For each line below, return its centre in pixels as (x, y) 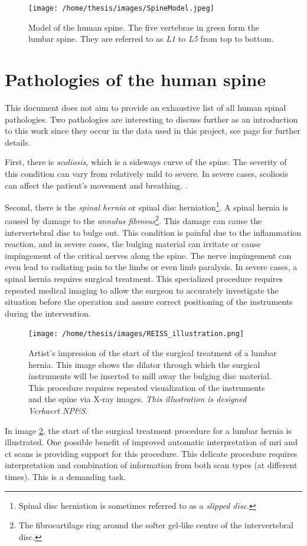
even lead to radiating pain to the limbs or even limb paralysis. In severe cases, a (151, 267)
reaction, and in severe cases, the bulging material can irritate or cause (133, 244)
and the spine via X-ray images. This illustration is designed (138, 399)
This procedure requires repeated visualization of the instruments (147, 387)
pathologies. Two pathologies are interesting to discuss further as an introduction (151, 119)
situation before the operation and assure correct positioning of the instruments (149, 302)
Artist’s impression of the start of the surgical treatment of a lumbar (153, 353)
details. (18, 142)
